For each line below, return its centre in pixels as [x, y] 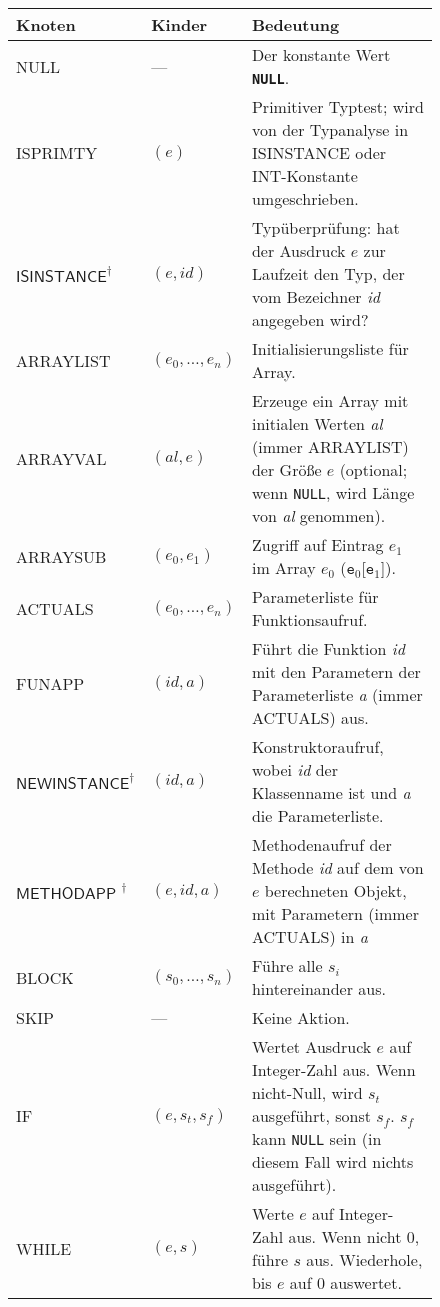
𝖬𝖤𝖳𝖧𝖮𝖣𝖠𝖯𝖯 [66, 893]
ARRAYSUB [61, 556]
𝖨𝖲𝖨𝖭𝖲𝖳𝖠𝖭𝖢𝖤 [61, 276]
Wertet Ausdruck [311, 1046]
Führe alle [287, 965]
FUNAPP [50, 683]
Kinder [179, 24]
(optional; [373, 469]
